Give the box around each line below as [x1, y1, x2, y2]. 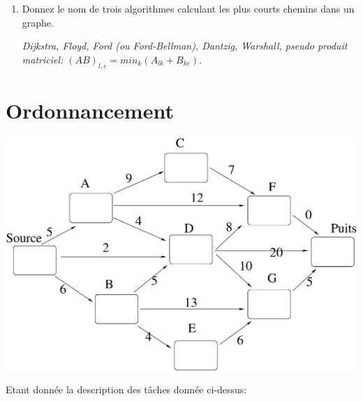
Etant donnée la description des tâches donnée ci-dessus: [6, 382, 247, 397]
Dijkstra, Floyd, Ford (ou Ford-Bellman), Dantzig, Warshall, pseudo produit [22, 38, 348, 53]
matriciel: [22, 52, 64, 66]
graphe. [22, 15, 54, 29]
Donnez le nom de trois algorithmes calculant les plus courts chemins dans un [22, 1, 355, 15]
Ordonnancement [6, 96, 174, 124]
